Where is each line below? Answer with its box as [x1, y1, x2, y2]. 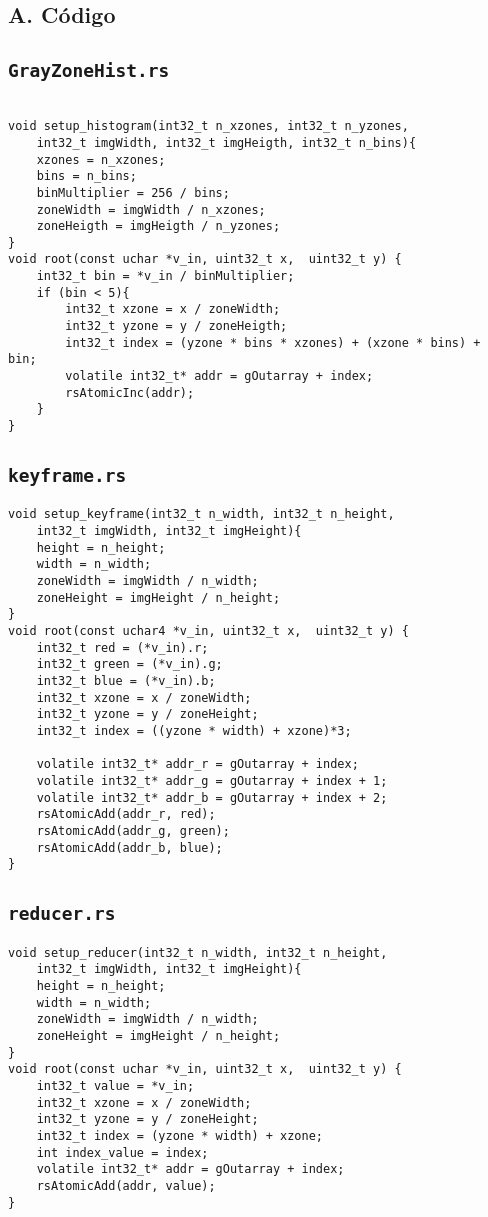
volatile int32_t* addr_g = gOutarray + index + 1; [36, 773, 388, 788]
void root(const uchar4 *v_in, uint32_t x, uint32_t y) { [8, 624, 409, 639]
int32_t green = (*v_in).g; [36, 657, 223, 672]
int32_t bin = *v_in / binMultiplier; [36, 269, 295, 284]
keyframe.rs [8, 465, 127, 487]
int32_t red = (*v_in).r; [36, 640, 209, 655]
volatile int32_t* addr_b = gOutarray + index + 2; [36, 790, 388, 805]
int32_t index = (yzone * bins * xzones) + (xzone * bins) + [65, 335, 481, 350]
